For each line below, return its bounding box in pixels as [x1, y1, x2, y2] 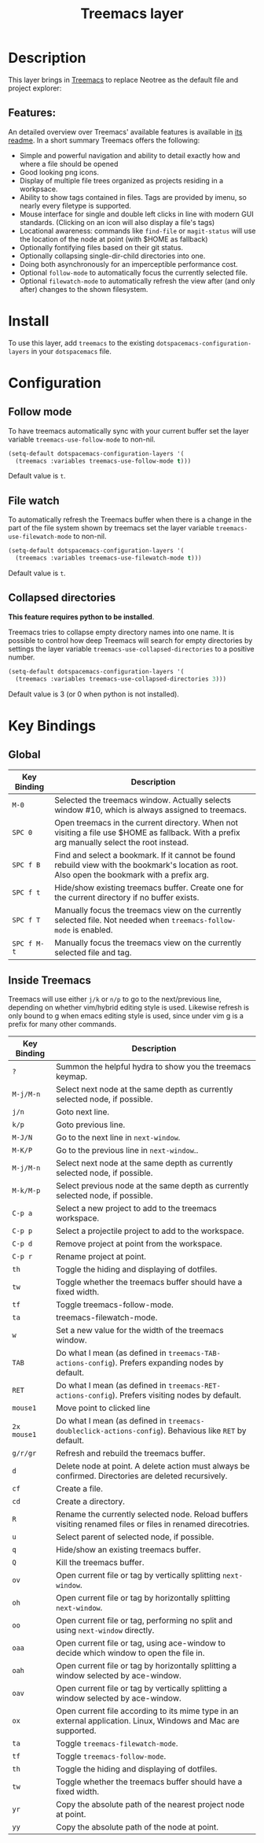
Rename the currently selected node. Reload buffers [56, 1509, 249, 1520]
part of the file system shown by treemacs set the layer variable [8, 523, 214, 533]
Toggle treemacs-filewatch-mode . [56, 1738, 178, 1749]
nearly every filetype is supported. [19, 201, 132, 210]
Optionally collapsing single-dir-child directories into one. [19, 251, 206, 260]
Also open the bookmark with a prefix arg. [54, 869, 210, 880]
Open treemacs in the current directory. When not [54, 817, 238, 828]
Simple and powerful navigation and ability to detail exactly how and [19, 150, 241, 160]
